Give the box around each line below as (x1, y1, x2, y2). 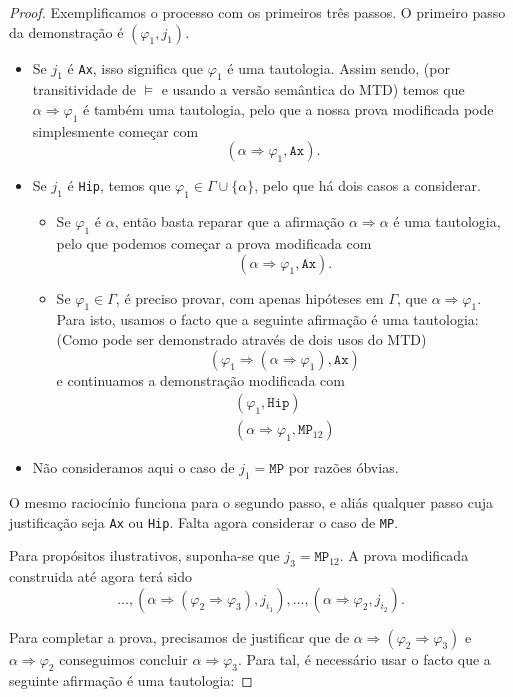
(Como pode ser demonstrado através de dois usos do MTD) (56, 328, 427, 349)
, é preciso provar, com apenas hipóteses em (115, 287, 384, 308)
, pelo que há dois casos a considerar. (254, 175, 481, 196)
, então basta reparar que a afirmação (114, 211, 345, 232)
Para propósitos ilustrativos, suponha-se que (9, 545, 280, 566)
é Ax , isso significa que (67, 57, 204, 78)
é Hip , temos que (67, 175, 171, 196)
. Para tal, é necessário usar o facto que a (237, 648, 491, 669)
